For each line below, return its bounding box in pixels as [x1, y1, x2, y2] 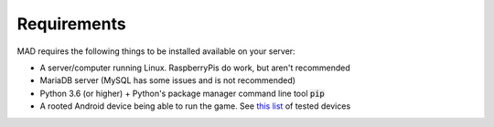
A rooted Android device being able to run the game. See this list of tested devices [39, 101, 351, 111]
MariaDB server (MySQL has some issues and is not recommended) [39, 75, 296, 86]
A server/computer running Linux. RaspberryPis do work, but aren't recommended [39, 62, 351, 73]
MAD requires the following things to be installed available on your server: [16, 46, 296, 57]
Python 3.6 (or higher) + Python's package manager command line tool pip [39, 88, 325, 99]
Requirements [16, 14, 127, 34]
